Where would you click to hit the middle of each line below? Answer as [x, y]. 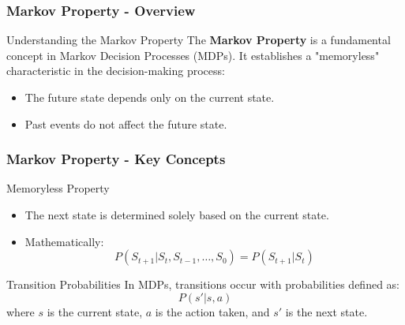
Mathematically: [64, 241]
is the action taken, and [212, 311]
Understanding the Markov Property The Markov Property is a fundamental [199, 40]
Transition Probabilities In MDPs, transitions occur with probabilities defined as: [203, 284]
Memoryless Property [58, 188]
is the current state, [95, 311]
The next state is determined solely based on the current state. [177, 215]
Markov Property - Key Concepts [116, 159]
